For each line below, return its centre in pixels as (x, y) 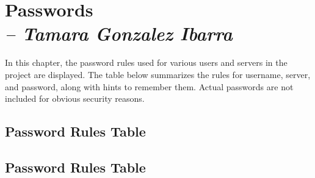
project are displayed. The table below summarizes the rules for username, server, (158, 74)
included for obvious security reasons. (75, 98)
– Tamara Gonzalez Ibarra (119, 34)
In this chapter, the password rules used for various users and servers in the (146, 62)
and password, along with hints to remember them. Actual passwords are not (149, 86)
